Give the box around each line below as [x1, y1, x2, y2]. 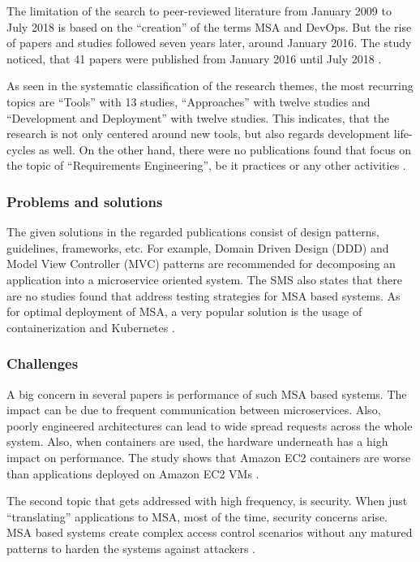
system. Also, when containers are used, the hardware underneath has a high [6, 433, 388, 450]
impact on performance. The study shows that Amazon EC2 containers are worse [6, 448, 411, 465]
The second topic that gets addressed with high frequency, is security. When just [6, 492, 408, 509]
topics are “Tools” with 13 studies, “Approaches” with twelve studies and [6, 93, 371, 110]
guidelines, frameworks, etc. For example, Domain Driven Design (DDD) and [6, 239, 389, 256]
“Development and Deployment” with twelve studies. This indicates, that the [6, 109, 389, 126]
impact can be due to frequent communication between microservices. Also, [6, 401, 381, 418]
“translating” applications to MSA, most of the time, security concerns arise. [6, 508, 388, 525]
